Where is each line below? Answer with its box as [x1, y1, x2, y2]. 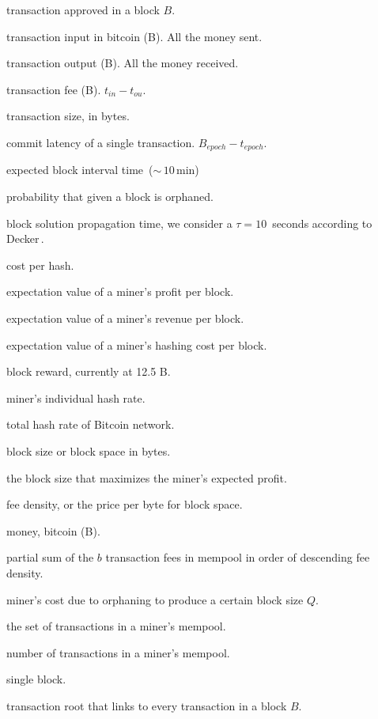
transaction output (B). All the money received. [6, 55, 239, 71]
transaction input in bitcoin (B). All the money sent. [6, 28, 263, 44]
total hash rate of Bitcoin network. [6, 416, 175, 433]
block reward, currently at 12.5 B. [6, 363, 171, 380]
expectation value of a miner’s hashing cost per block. [6, 336, 267, 353]
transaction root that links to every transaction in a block [6, 697, 287, 713]
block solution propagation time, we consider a [6, 214, 232, 231]
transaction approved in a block [6, 2, 160, 17]
